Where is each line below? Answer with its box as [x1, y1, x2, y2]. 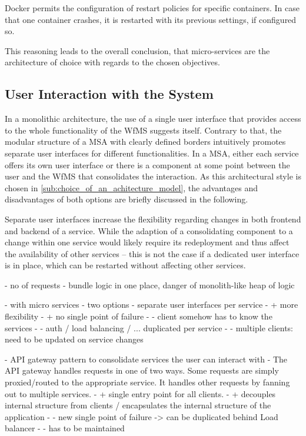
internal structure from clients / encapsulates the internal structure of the [5, 399, 271, 411]
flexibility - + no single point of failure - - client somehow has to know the [5, 310, 272, 322]
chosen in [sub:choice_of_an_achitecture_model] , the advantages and [5, 181, 258, 194]
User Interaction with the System [5, 85, 214, 103]
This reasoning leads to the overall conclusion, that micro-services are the [5, 44, 270, 56]
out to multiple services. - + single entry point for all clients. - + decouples [5, 387, 276, 400]
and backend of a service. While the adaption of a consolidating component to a [5, 224, 293, 237]
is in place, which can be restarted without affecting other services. [5, 259, 246, 271]
